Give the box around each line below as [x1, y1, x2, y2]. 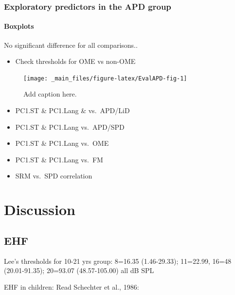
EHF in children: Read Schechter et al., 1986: [4, 281, 139, 292]
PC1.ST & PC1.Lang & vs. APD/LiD [15, 105, 130, 116]
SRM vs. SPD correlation [15, 171, 92, 181]
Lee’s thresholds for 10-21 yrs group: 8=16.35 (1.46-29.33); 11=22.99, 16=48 [4, 256, 232, 266]
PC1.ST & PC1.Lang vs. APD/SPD [15, 121, 125, 132]
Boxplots [4, 21, 34, 31]
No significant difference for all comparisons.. [4, 39, 138, 50]
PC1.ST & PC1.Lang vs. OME [15, 138, 109, 148]
